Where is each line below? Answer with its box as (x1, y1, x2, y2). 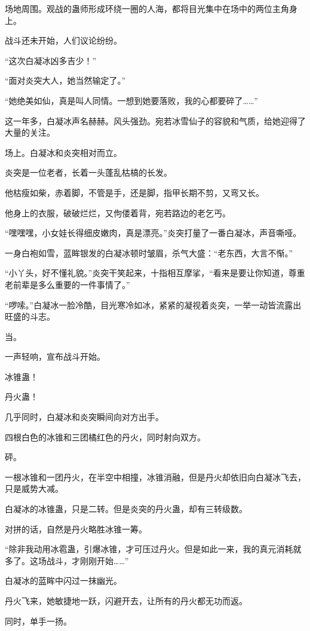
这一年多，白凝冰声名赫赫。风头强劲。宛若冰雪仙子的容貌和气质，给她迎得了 (5, 114, 306, 127)
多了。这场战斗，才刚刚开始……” (5, 554, 129, 566)
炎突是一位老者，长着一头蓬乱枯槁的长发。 (5, 166, 172, 179)
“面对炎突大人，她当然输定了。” (5, 74, 126, 87)
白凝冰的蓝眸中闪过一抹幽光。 (5, 574, 122, 587)
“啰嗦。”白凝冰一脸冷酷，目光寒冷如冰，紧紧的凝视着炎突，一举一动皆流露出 (5, 298, 302, 311)
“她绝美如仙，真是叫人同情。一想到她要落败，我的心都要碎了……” (5, 94, 258, 106)
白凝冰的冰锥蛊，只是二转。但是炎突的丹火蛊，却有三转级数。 (5, 503, 247, 515)
